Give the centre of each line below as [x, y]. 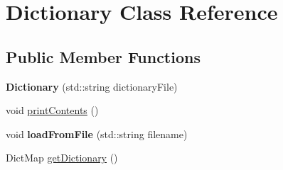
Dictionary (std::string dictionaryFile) [92, 86]
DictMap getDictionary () [62, 158]
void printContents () [52, 110]
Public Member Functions [103, 56]
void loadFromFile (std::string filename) [97, 134]
